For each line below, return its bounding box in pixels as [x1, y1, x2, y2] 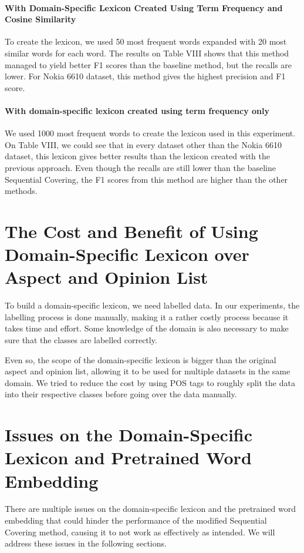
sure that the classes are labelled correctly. [5, 334, 157, 346]
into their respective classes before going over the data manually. [5, 388, 237, 400]
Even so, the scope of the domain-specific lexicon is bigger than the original [5, 353, 276, 366]
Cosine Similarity [5, 13, 76, 25]
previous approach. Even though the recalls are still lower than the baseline [5, 161, 276, 173]
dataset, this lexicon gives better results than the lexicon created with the [5, 150, 270, 162]
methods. [5, 185, 38, 197]
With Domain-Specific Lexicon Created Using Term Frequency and [5, 1, 283, 14]
